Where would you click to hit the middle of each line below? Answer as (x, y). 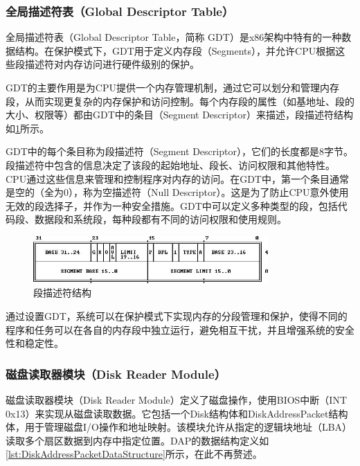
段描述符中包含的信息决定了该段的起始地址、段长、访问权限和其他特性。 (170, 164)
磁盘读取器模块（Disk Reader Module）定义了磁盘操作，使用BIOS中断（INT (177, 399)
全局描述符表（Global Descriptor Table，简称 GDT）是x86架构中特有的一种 (174, 37)
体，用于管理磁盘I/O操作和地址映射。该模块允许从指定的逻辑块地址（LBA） (179, 427)
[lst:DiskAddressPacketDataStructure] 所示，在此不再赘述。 (134, 454)
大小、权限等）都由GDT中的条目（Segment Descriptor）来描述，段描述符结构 (179, 115)
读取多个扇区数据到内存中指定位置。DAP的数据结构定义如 (137, 440)
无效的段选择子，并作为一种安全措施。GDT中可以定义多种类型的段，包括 (172, 205)
